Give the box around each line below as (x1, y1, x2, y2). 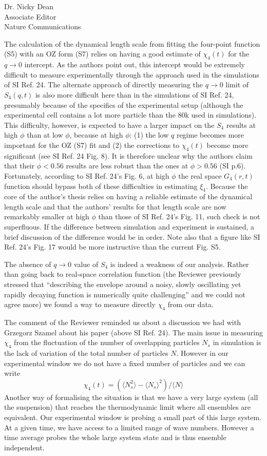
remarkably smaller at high (4, 211, 89, 222)
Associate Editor (4, 11, 56, 22)
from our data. (167, 299, 214, 310)
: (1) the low (129, 129, 169, 140)
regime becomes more (176, 129, 244, 140)
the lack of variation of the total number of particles (4, 348, 168, 358)
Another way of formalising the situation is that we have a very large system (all (4, 391, 258, 402)
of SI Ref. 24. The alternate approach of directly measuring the (4, 79, 203, 90)
